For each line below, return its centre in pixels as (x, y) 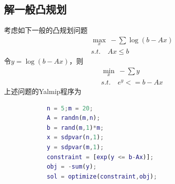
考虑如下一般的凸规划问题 (46, 30)
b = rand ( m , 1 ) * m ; (75, 128)
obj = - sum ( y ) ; (72, 167)
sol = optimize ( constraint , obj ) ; (102, 176)
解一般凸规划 (35, 9)
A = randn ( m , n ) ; (73, 118)
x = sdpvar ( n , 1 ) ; (75, 138)
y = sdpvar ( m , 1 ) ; (75, 147)
